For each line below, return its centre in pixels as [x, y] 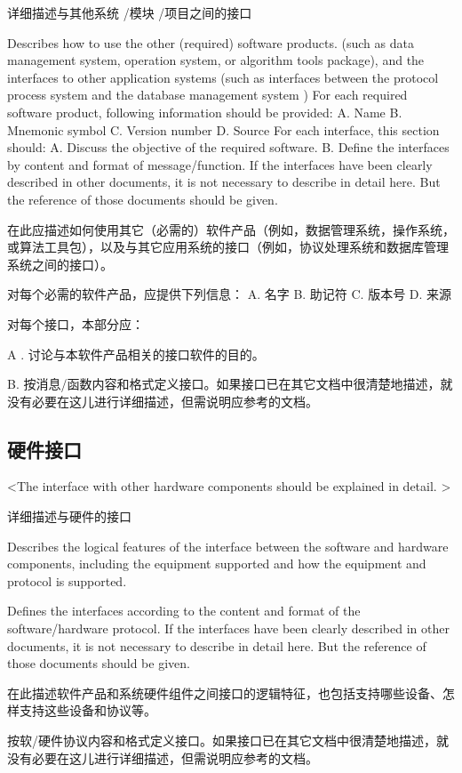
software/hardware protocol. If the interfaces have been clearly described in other [228, 628]
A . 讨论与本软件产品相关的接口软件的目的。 [136, 354]
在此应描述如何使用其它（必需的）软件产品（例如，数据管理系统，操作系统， [231, 229]
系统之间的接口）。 [60, 264]
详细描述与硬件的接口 [69, 516]
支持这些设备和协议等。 [88, 710]
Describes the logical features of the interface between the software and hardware [228, 546]
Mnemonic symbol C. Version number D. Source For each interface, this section [223, 129]
